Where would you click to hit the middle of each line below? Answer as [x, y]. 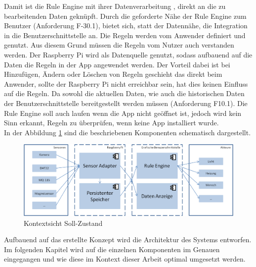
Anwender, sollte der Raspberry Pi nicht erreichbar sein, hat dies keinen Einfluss [126, 83]
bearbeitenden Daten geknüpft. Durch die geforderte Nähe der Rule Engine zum [125, 16]
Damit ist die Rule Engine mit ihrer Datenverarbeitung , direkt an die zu [115, 6]
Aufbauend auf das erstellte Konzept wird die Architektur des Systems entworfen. [128, 240]
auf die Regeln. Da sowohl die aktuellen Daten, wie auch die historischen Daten [124, 93]
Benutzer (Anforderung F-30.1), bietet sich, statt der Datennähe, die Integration [126, 26]
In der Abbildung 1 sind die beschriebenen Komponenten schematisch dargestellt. [128, 132]
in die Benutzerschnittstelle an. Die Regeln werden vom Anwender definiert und [125, 35]
